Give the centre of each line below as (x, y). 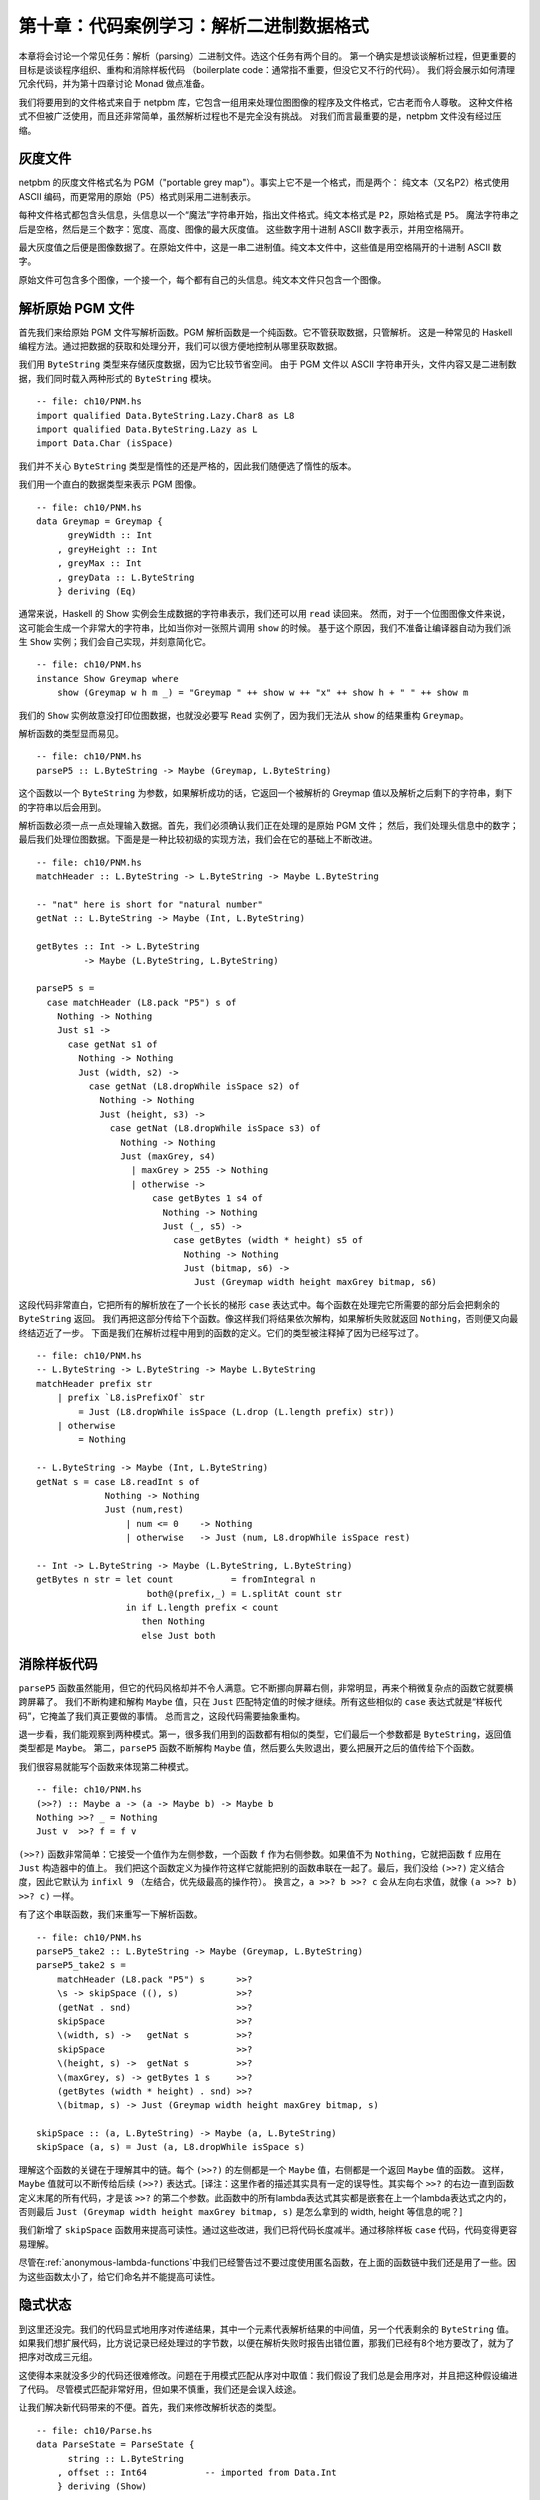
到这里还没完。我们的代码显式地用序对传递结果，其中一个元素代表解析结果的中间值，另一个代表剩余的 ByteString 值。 (266, 2329)
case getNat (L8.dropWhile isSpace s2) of (194, 1086)
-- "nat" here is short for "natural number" (150, 904)
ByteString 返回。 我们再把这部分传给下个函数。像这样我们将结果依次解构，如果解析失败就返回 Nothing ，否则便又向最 (268, 1319)
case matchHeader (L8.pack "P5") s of (141, 1002)
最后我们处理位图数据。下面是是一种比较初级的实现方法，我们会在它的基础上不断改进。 (198, 839)
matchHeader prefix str (94, 1383)
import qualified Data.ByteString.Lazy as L (147, 429)
